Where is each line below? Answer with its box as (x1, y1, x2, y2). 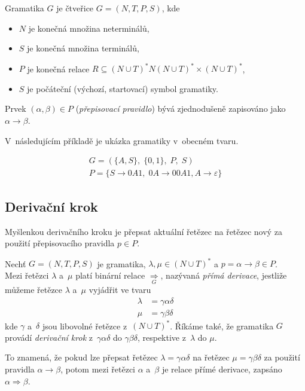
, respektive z (137, 331, 186, 343)
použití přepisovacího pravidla (5, 237, 115, 249)
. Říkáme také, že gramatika (170, 319, 274, 332)
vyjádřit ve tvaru (89, 283, 151, 296)
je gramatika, (97, 257, 146, 270)
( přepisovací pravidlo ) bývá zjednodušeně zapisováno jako (75, 102, 286, 115)
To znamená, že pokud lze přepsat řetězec (5, 351, 158, 363)
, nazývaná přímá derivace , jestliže (160, 268, 287, 281)
